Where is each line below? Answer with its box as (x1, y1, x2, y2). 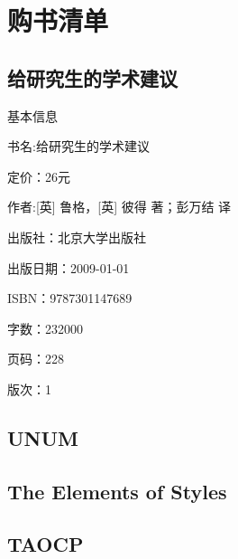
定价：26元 (7, 166, 70, 185)
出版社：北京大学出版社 (7, 227, 146, 246)
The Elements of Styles (7, 477, 227, 505)
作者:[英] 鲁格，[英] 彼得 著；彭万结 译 (7, 197, 232, 216)
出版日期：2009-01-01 (7, 258, 130, 277)
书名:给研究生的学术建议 (7, 137, 150, 156)
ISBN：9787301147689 (7, 289, 133, 308)
